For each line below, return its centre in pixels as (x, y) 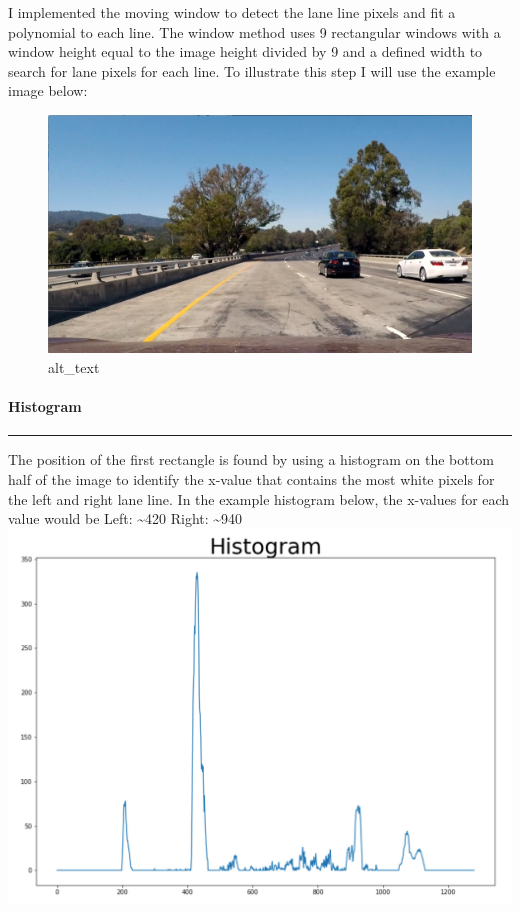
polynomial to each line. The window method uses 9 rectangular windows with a (254, 31)
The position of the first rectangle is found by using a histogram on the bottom (251, 459)
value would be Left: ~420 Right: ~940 (125, 518)
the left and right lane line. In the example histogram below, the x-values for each (259, 498)
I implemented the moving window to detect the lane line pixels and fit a (232, 12)
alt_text (74, 367)
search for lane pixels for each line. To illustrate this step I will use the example (252, 70)
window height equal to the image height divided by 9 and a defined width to (245, 51)
